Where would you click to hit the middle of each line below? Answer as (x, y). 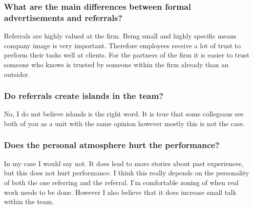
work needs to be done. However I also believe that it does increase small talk (120, 192)
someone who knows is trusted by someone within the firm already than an (116, 64)
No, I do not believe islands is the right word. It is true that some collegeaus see (124, 114)
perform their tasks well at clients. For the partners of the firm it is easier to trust (127, 55)
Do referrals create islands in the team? (84, 96)
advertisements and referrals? (63, 17)
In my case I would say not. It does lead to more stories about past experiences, (124, 163)
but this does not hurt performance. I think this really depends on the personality (126, 173)
